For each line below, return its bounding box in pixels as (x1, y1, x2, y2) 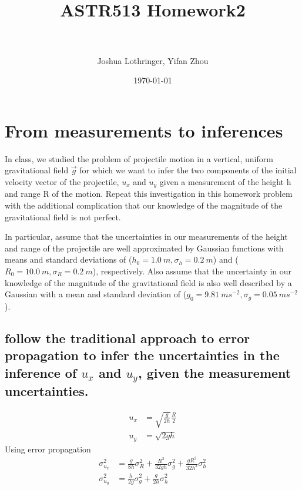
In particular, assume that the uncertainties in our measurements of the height (5, 230, 288, 243)
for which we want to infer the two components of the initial (79, 164, 297, 176)
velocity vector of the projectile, (5, 176, 119, 187)
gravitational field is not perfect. (5, 210, 121, 223)
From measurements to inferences (5, 118, 283, 142)
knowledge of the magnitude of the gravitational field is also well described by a (5, 276, 292, 288)
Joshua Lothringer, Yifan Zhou (97, 54, 209, 66)
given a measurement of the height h (159, 176, 291, 187)
